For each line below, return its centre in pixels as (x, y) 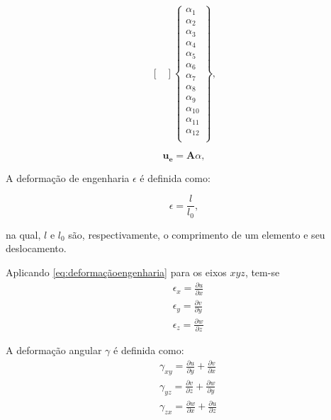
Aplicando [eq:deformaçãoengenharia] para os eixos (116, 272)
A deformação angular (54, 350)
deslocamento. (36, 248)
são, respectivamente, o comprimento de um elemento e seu (197, 234)
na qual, (23, 234)
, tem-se (262, 272)
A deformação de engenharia (68, 177)
